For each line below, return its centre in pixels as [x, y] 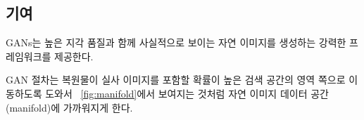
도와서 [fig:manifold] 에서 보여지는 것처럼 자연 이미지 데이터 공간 [187, 93]
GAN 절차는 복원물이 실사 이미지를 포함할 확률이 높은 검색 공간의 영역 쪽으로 [176, 80]
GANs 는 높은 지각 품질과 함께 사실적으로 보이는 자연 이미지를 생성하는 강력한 [176, 42]
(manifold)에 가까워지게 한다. [69, 107]
